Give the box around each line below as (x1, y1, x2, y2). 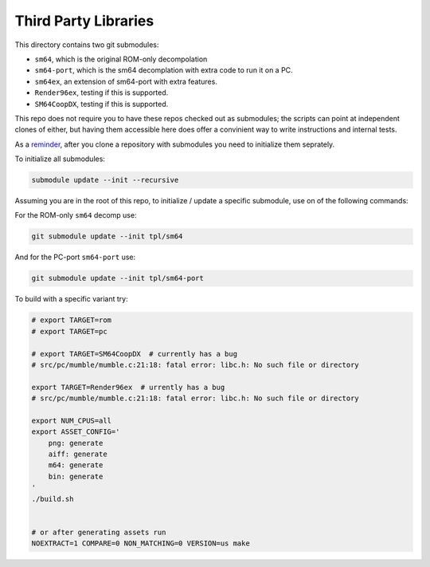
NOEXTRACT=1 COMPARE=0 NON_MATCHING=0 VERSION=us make (31, 539, 250, 548)
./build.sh (31, 494, 74, 503)
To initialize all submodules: (14, 154, 105, 163)
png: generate (48, 439, 104, 447)
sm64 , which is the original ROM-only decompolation (34, 54, 208, 64)
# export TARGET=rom (31, 316, 111, 325)
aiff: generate (48, 450, 107, 459)
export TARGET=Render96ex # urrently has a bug (31, 383, 225, 392)
